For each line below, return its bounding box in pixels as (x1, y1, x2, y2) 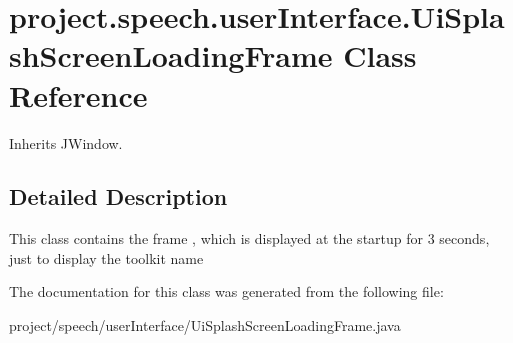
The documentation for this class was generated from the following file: (9, 281, 444, 302)
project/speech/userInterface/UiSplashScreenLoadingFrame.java (9, 315, 401, 336)
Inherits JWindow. (9, 132, 123, 153)
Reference (9, 74, 148, 115)
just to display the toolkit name (9, 247, 204, 268)
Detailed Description (9, 181, 228, 212)
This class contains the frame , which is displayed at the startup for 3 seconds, (9, 228, 490, 249)
